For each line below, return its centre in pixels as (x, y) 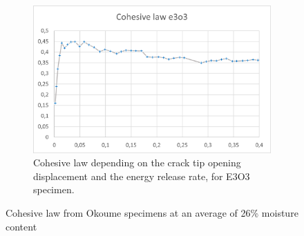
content (21, 226)
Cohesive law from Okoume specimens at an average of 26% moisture (152, 213)
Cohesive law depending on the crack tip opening (137, 163)
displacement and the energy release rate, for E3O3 (142, 176)
